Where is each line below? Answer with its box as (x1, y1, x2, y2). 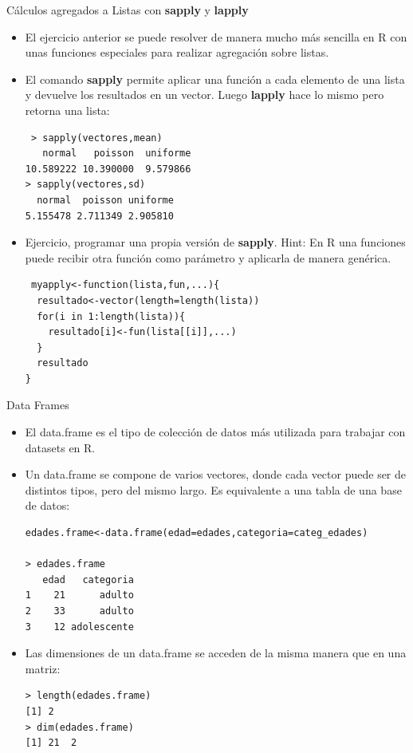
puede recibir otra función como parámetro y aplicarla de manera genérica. (25, 249, 391, 266)
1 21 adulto (25, 589, 134, 601)
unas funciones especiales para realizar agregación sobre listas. (25, 44, 329, 61)
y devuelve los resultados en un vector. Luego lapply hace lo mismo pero (25, 86, 384, 103)
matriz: (25, 660, 61, 676)
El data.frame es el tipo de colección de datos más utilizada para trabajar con (25, 424, 406, 440)
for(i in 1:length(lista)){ (37, 310, 186, 322)
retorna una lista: (25, 101, 110, 118)
